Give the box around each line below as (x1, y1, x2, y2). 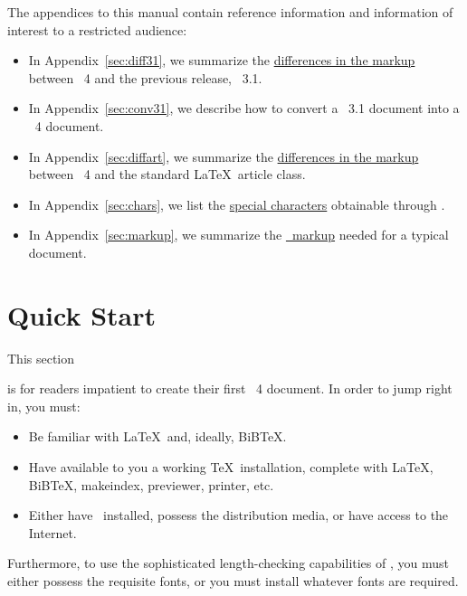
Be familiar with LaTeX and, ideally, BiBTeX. (28, 427, 287, 446)
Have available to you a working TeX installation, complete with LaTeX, (28, 458, 434, 477)
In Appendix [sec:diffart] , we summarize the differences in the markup (28, 147, 419, 166)
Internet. (28, 523, 77, 542)
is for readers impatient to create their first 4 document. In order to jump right (7, 379, 453, 398)
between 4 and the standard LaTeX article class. (28, 165, 306, 184)
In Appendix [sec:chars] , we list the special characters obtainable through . (28, 194, 445, 213)
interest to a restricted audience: (7, 20, 187, 39)
